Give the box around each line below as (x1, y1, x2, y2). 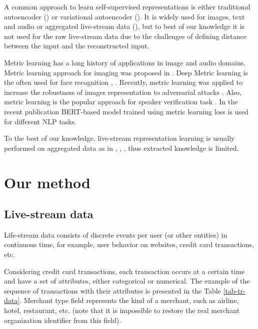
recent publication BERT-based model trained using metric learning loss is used (4, 106, 248, 116)
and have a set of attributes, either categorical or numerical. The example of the (4, 276, 250, 286)
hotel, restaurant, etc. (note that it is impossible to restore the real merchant (4, 305, 240, 316)
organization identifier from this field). (4, 315, 121, 325)
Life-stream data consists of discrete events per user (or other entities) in (4, 229, 227, 240)
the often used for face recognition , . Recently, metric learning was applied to (4, 77, 242, 87)
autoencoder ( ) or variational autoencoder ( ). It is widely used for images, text (4, 11, 245, 21)
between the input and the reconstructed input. (4, 40, 149, 51)
